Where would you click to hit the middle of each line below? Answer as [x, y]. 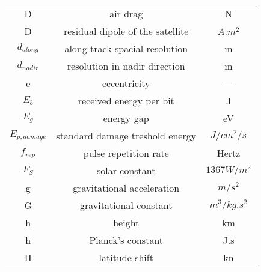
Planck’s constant [126, 240]
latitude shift [126, 257]
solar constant [126, 170]
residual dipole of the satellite [126, 31]
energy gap [126, 118]
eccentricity [126, 83]
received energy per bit [126, 101]
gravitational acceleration [126, 188]
